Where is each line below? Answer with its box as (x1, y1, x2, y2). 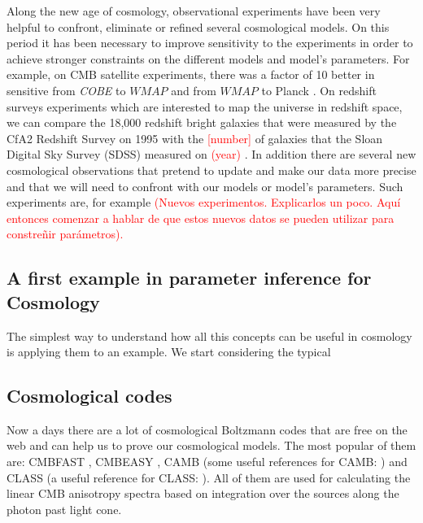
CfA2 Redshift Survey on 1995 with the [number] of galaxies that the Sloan (7, 129, 383, 146)
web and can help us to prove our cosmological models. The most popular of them (7, 437, 416, 454)
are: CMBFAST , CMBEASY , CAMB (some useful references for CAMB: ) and (7, 453, 408, 470)
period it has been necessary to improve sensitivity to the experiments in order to (7, 34, 413, 51)
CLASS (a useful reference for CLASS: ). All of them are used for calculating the (7, 469, 411, 486)
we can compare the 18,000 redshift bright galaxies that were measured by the (7, 114, 397, 131)
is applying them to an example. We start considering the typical (7, 343, 331, 360)
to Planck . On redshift (261, 81, 377, 98)
